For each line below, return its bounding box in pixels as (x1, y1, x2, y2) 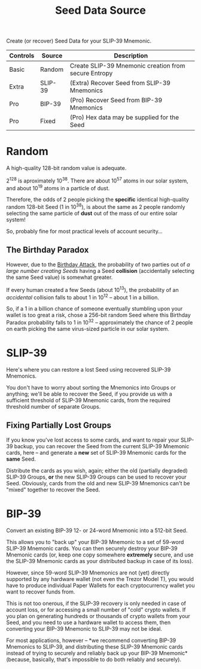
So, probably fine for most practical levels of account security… (6, 228, 163, 235)
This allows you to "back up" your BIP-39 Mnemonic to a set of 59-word (6, 538, 184, 545)
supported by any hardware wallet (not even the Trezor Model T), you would (6, 575, 194, 582)
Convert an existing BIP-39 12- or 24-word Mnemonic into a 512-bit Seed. (6, 527, 188, 534)
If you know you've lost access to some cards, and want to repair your (6, 436, 179, 443)
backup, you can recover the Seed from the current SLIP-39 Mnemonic (14, 442, 190, 449)
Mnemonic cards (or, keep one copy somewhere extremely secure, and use (6, 551, 194, 558)
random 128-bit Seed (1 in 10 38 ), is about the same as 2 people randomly (6, 202, 185, 211)
